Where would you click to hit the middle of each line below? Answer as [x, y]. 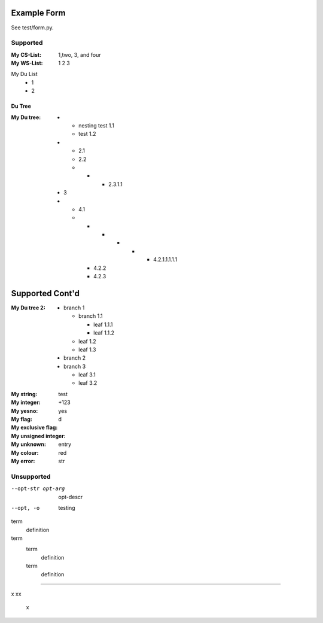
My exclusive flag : [34, 427]
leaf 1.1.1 [103, 324]
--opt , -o [25, 508]
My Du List [25, 74]
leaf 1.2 [87, 341]
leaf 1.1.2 [104, 333]
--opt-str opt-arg [38, 489]
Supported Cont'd [45, 293]
